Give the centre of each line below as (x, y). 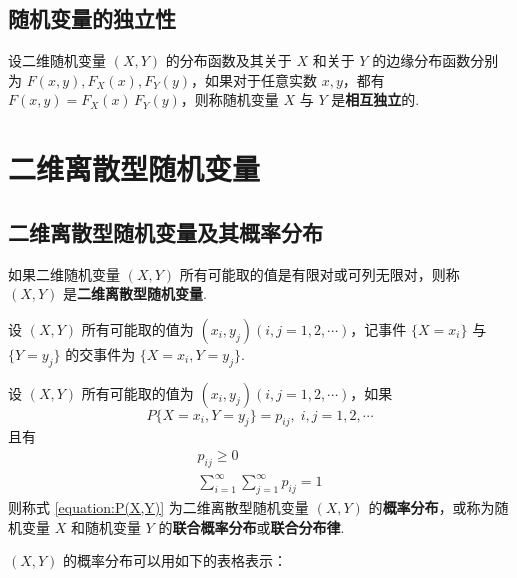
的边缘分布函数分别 (435, 60)
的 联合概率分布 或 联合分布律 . (251, 526)
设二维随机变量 (57, 60)
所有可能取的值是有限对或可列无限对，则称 (319, 273)
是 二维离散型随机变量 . (135, 293)
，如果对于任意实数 (254, 79)
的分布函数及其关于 (228, 60)
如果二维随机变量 (64, 273)
